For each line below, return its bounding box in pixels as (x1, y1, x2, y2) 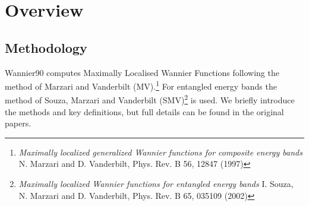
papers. (5, 117, 31, 129)
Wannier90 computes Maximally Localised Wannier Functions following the (5, 66, 279, 78)
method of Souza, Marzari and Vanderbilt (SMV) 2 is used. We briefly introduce (5, 92, 295, 106)
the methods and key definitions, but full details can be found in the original (5, 105, 284, 118)
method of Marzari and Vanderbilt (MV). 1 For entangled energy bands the (5, 78, 277, 92)
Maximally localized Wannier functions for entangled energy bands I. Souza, (18, 178, 294, 190)
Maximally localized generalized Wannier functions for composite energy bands (18, 145, 302, 158)
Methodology (5, 38, 87, 56)
